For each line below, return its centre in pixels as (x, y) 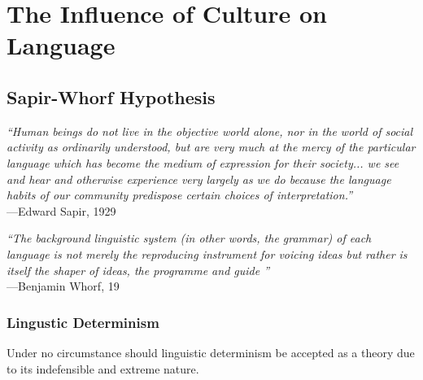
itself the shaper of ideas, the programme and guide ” (138, 270)
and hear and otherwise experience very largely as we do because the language (199, 179)
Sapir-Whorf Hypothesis (111, 96)
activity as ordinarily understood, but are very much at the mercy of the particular (211, 147)
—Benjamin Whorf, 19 (63, 286)
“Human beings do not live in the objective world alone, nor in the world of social (210, 131)
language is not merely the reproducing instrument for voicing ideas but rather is (207, 253)
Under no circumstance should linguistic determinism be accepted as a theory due (211, 352)
